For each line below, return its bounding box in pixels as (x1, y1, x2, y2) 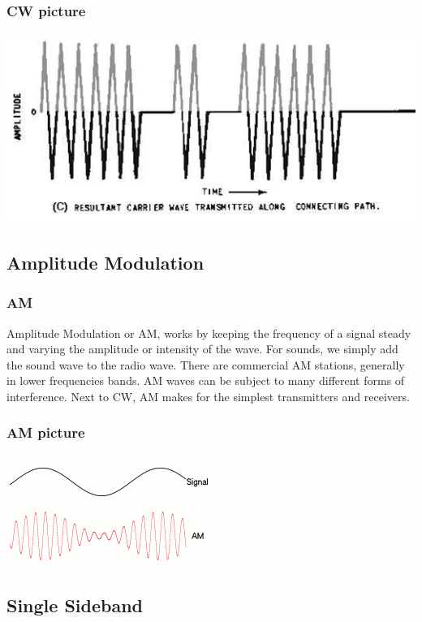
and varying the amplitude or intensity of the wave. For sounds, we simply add (6, 340, 398, 357)
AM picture (6, 422, 85, 443)
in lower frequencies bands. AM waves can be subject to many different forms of (6, 372, 405, 389)
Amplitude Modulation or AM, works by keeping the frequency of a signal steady (6, 324, 411, 341)
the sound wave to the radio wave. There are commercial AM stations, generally (6, 356, 405, 373)
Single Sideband (6, 592, 144, 617)
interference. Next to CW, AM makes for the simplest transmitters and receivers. (6, 387, 410, 404)
